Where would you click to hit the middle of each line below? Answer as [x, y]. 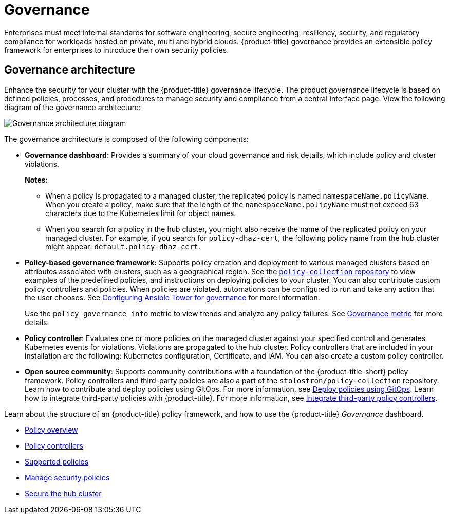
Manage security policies [67, 477]
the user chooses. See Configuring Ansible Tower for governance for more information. [172, 297]
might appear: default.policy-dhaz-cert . [123, 246]
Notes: [36, 180]
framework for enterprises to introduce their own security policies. [117, 50]
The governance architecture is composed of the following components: [126, 139]
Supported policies [57, 461]
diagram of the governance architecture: [72, 107]
